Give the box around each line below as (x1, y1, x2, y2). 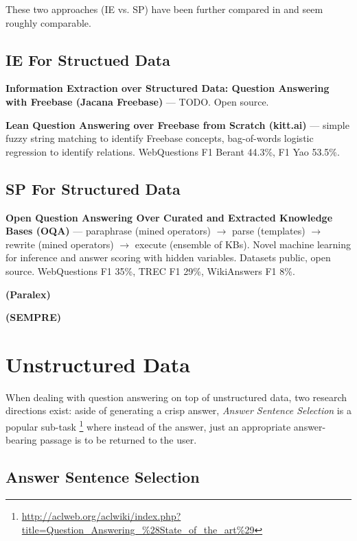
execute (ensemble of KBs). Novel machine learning (135, 237, 351, 251)
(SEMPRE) (5, 310, 62, 324)
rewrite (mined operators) (5, 237, 114, 251)
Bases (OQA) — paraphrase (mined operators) (5, 224, 211, 238)
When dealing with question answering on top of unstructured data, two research (5, 389, 347, 404)
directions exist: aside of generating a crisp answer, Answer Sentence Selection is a (5, 403, 352, 418)
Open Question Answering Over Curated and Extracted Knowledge (5, 210, 333, 224)
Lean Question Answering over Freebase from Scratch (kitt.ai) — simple (5, 117, 349, 132)
